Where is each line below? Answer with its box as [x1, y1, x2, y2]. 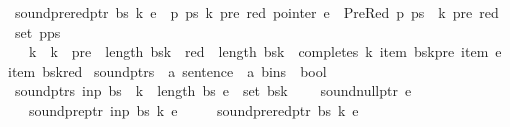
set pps [14, 21, 61, 42]
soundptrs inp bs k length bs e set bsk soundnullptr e [14, 80, 412, 101]
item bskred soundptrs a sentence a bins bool [7, 60, 327, 81]
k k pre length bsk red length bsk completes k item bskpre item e [28, 41, 502, 62]
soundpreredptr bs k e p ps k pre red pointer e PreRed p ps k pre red [14, 2, 499, 22]
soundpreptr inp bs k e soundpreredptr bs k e [28, 99, 359, 120]
